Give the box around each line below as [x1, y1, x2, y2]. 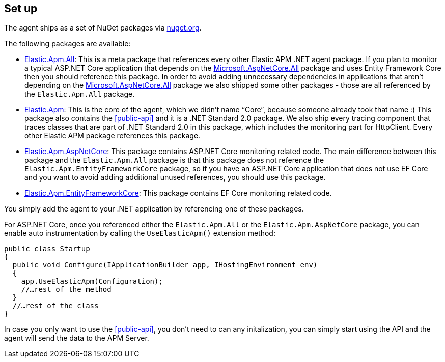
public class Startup [4, 245, 90, 253]
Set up [4, 2, 38, 15]
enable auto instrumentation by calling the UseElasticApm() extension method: [4, 229, 275, 238]
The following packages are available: [4, 39, 131, 48]
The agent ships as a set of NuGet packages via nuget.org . [4, 23, 202, 33]
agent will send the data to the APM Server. [4, 334, 149, 343]
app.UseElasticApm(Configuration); [21, 277, 163, 286]
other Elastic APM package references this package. [24, 131, 201, 140]
